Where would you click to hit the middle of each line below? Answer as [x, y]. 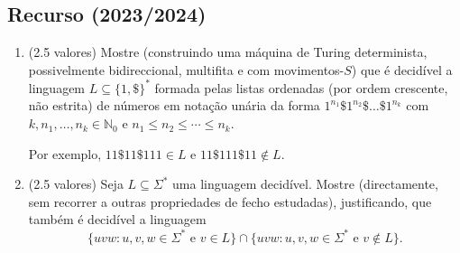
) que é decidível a [402, 69]
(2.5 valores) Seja [76, 184]
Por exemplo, [65, 153]
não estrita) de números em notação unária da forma [174, 105]
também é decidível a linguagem [117, 219]
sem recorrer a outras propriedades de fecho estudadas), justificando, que [230, 201]
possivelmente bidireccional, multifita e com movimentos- [186, 69]
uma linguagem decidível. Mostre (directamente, [305, 184]
